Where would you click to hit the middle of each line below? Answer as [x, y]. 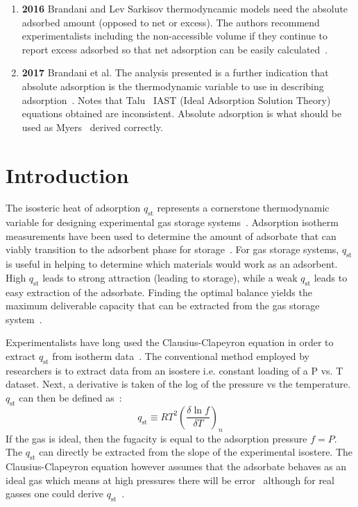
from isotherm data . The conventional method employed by [181, 356]
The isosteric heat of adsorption [73, 208]
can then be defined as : [70, 397]
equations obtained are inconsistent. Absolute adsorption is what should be [182, 113]
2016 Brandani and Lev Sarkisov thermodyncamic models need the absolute [185, 8]
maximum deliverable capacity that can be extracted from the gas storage [163, 306]
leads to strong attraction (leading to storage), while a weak [170, 277]
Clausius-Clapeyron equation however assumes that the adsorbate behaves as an [176, 466]
